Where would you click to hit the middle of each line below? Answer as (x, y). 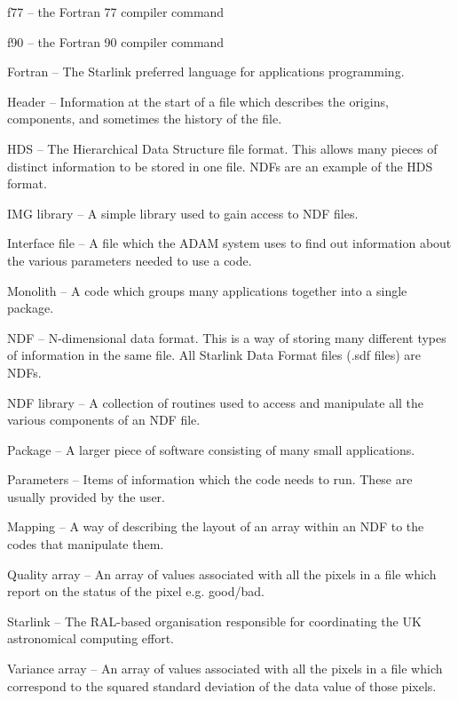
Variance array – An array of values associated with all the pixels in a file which (225, 669)
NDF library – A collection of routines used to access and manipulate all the (216, 402)
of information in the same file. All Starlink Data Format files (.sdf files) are (214, 355)
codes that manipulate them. (86, 544)
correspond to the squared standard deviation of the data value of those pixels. (222, 685)
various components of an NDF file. (104, 420)
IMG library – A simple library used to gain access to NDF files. (183, 213)
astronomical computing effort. (91, 638)
